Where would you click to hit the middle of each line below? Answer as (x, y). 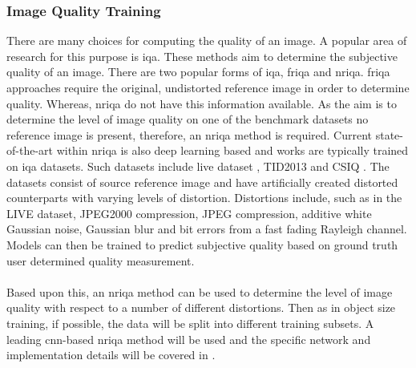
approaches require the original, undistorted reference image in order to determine (208, 87)
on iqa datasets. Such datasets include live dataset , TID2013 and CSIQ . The (198, 166)
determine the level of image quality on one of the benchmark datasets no (188, 119)
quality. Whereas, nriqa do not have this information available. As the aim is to (202, 103)
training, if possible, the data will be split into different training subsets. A (190, 323)
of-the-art (30, 150)
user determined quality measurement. (101, 260)
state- (389, 134)
